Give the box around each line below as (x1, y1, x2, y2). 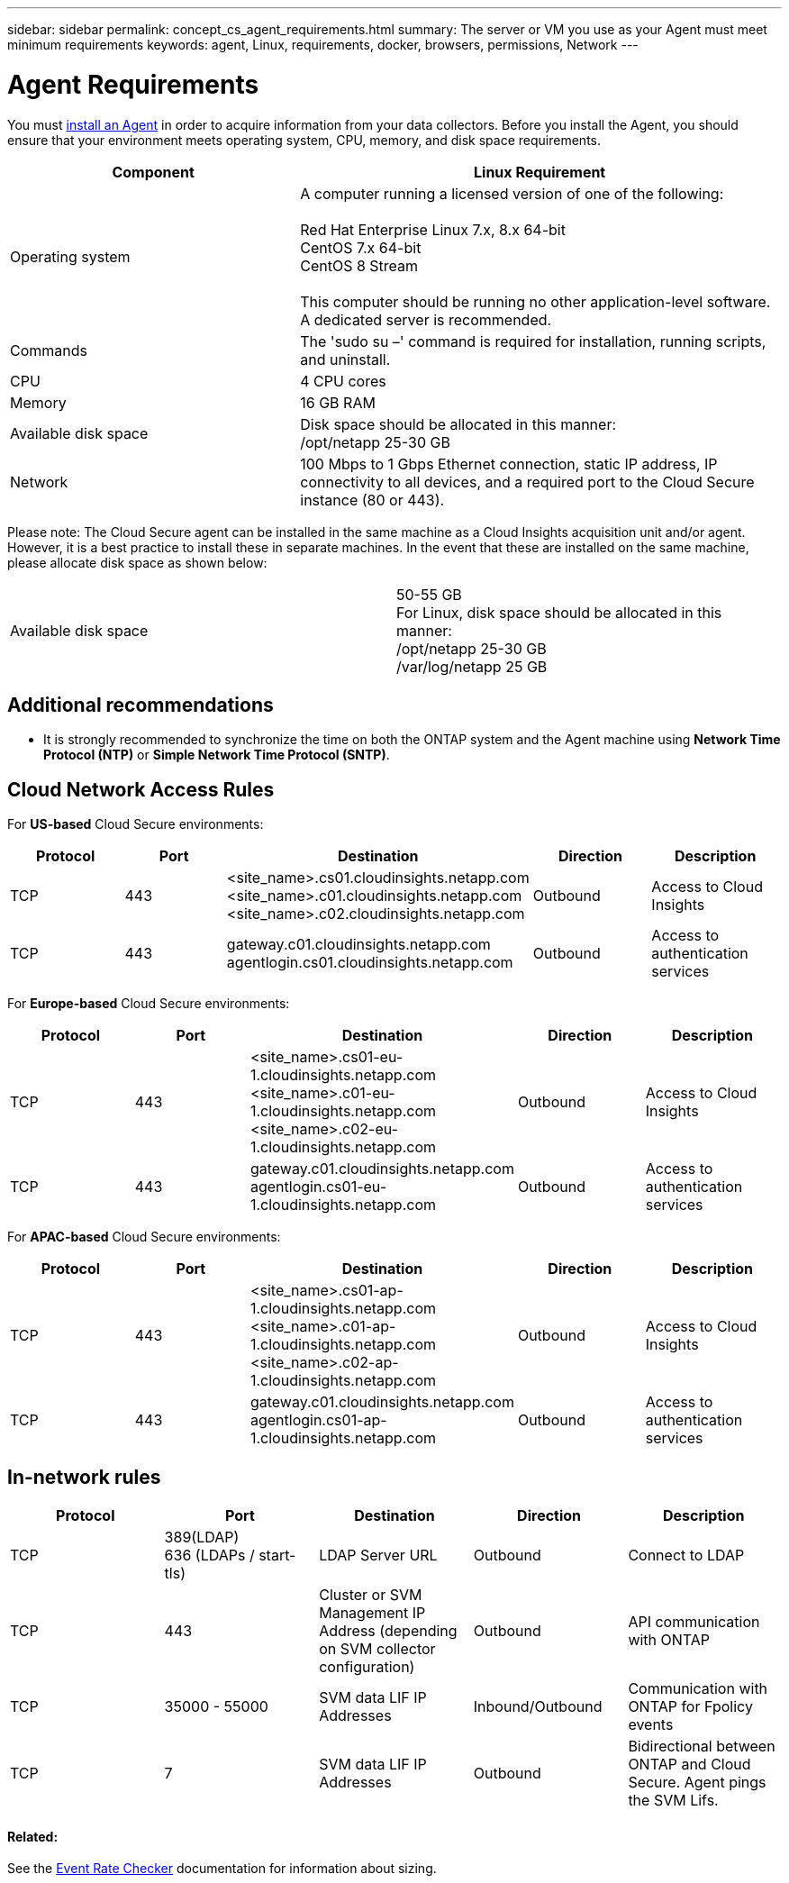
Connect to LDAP (628, 1546, 745, 1565)
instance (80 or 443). (300, 490, 445, 509)
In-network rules (7, 1465, 161, 1488)
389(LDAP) (164, 1528, 240, 1547)
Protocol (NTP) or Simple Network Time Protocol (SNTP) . (43, 747, 390, 763)
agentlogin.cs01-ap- (249, 1411, 387, 1430)
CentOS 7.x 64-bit (300, 238, 422, 257)
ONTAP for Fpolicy (628, 1697, 753, 1716)
